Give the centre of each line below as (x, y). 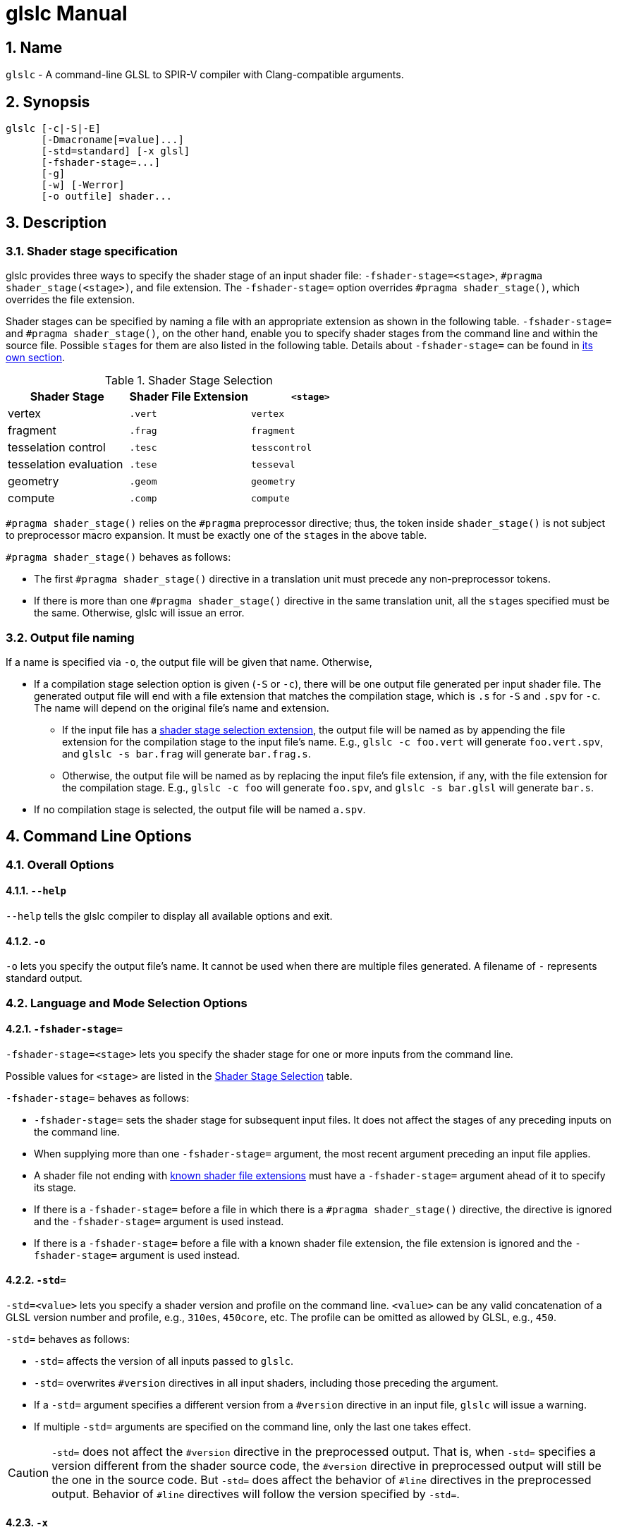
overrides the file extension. (71, 300)
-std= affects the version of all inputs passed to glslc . (164, 1361)
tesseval (273, 464)
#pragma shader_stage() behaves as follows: (118, 557)
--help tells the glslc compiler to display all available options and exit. (169, 916)
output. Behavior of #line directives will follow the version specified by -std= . (256, 1494)
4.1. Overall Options (60, 864)
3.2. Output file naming (70, 637)
